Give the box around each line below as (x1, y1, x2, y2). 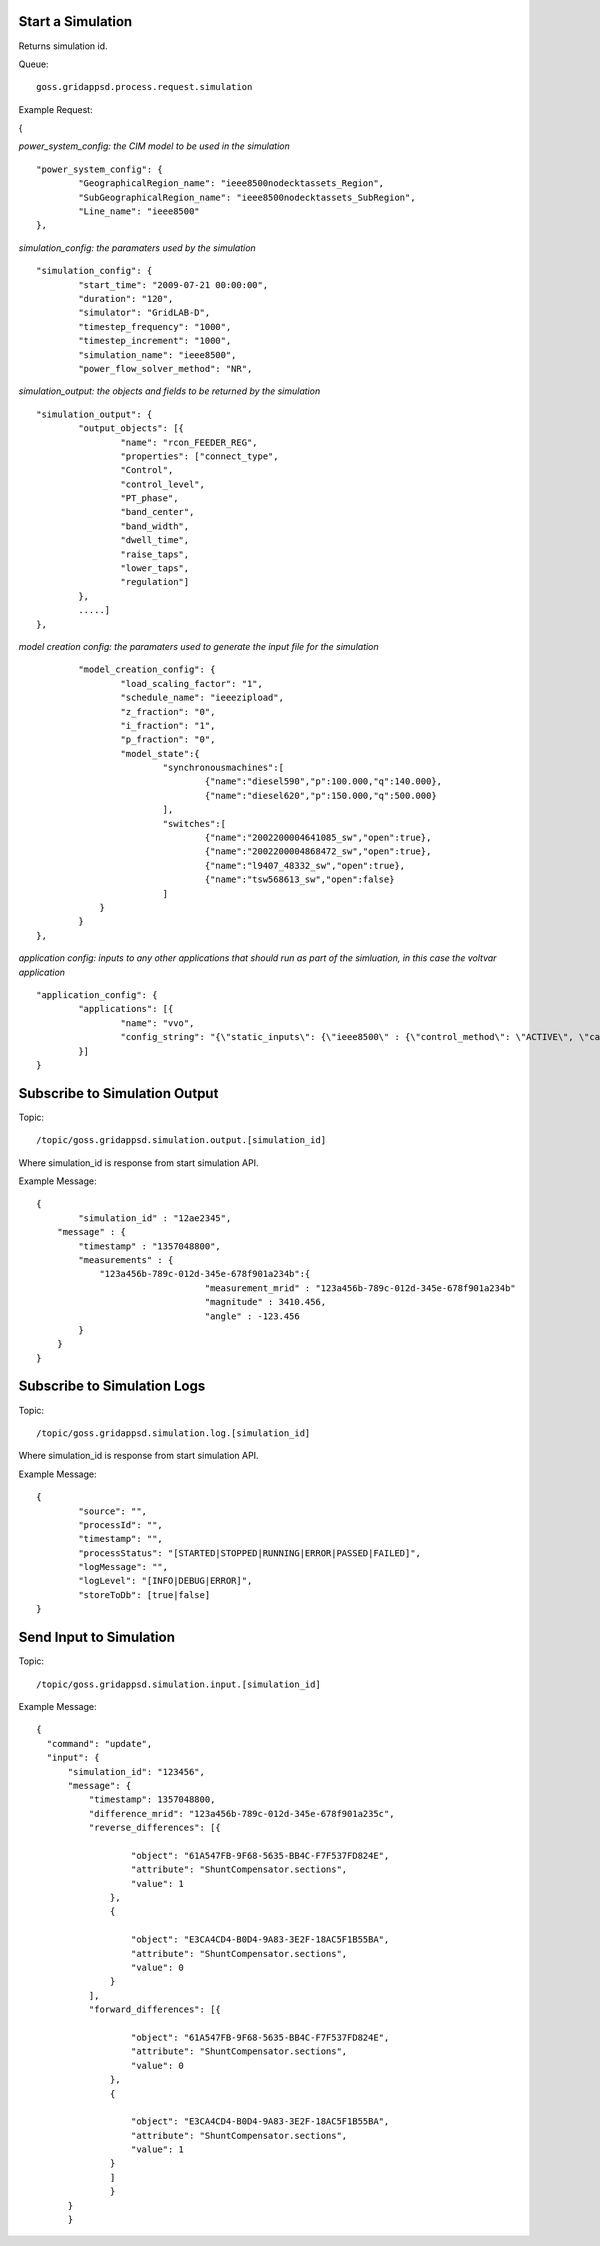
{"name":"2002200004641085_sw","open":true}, (204, 832, 432, 844)
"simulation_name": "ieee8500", (78, 349, 237, 360)
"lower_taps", (120, 563, 190, 574)
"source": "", (78, 1505, 148, 1517)
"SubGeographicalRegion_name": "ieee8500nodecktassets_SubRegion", (78, 191, 416, 203)
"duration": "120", (78, 293, 174, 304)
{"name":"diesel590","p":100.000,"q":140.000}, (204, 776, 443, 787)
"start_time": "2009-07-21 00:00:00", (78, 279, 269, 290)
